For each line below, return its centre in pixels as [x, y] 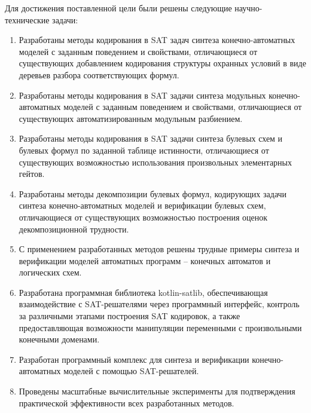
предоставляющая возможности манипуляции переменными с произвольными [160, 327]
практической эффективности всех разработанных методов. [126, 403]
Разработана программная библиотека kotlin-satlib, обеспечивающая [143, 292]
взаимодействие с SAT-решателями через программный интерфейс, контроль [159, 304]
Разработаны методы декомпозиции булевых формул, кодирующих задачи [153, 193]
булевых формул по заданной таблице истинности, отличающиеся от [144, 150]
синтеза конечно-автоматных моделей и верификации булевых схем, [142, 205]
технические [27, 19]
